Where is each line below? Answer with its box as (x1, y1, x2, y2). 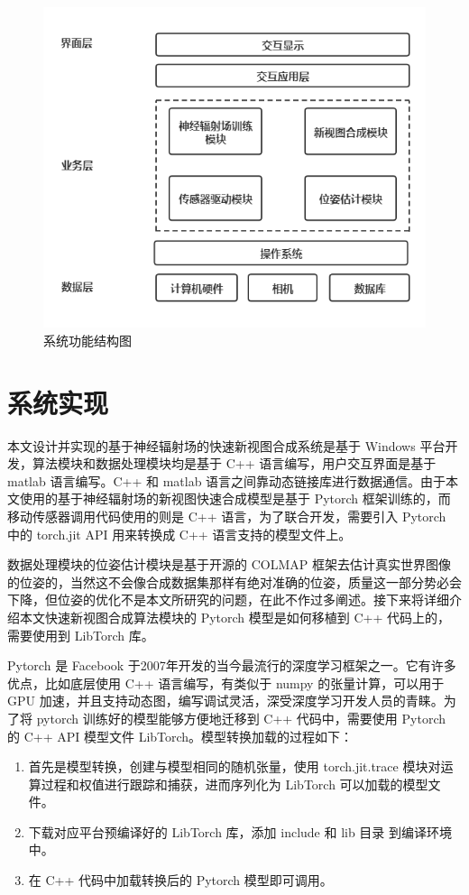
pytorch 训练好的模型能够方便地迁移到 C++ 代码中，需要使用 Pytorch (36, 708, 446, 727)
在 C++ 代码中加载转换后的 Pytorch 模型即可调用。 (28, 871, 333, 890)
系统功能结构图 (43, 330, 132, 349)
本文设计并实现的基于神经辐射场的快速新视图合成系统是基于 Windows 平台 (7, 436, 446, 455)
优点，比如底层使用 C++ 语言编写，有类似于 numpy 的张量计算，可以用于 (7, 673, 445, 692)
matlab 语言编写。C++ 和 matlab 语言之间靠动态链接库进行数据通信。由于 (7, 471, 446, 490)
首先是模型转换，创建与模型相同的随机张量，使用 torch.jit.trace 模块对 (28, 757, 441, 776)
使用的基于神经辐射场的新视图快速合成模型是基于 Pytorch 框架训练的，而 (19, 489, 451, 508)
